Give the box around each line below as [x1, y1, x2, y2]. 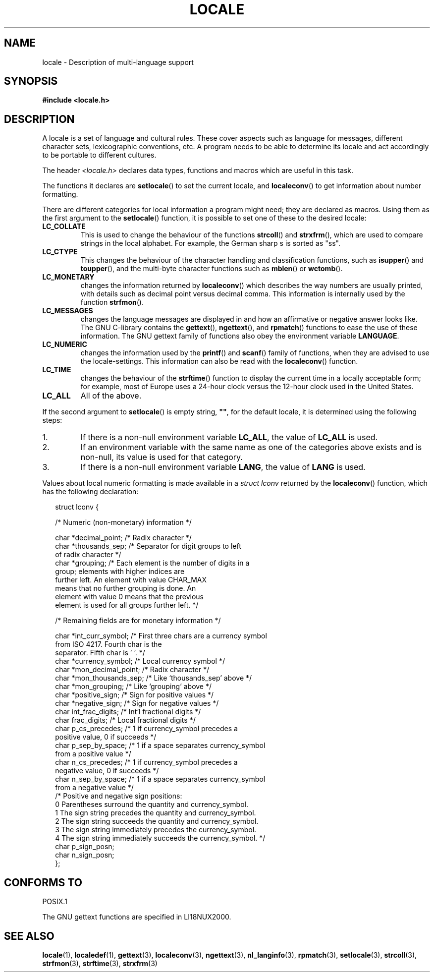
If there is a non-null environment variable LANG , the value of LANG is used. [80, 462, 366, 472]
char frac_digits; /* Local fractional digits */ [55, 716, 196, 725]
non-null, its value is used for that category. [80, 452, 243, 462]
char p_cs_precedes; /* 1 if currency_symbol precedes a [55, 724, 238, 733]
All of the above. [80, 391, 142, 401]
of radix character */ [55, 550, 121, 559]
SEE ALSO [4, 929, 54, 942]
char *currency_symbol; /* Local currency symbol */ [55, 657, 225, 666]
